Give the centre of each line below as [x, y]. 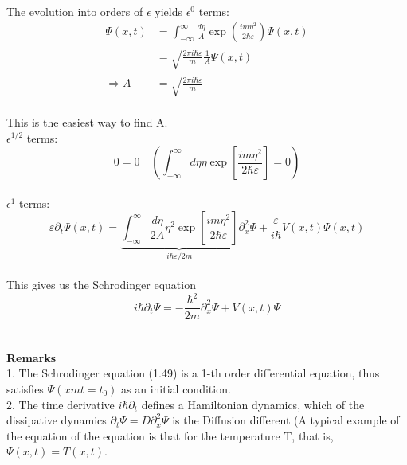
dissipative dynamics [57, 420]
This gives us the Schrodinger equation [101, 285]
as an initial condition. [176, 388]
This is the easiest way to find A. [87, 121]
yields [168, 11]
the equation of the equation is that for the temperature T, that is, [170, 435]
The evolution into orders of [75, 11]
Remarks [31, 357]
